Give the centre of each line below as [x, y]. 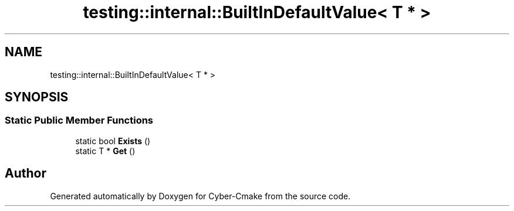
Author [26, 173]
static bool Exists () [113, 141]
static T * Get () [105, 151]
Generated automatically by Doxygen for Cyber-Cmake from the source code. [200, 196]
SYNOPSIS [37, 97]
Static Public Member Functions [79, 120]
